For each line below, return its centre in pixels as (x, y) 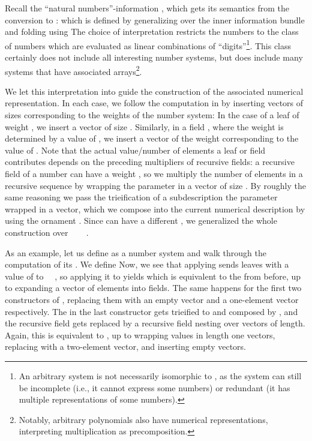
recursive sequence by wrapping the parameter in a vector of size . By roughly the (155, 185)
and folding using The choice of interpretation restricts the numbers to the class (152, 31)
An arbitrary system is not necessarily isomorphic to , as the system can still (160, 375)
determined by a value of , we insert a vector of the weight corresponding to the (152, 138)
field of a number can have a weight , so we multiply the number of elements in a (154, 174)
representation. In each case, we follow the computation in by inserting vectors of (154, 103)
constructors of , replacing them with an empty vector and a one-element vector (152, 299)
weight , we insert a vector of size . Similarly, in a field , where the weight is (144, 126)
